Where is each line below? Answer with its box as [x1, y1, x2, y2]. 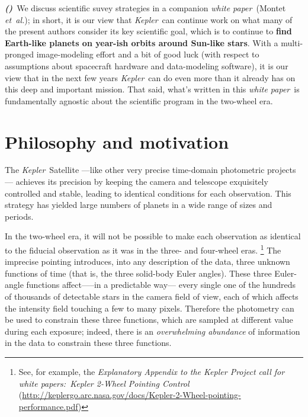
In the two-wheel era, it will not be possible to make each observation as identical [5, 230, 301, 242]
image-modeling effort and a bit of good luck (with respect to [36, 48, 259, 60]
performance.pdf [18, 400, 78, 412]
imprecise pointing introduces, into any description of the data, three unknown [5, 255, 290, 268]
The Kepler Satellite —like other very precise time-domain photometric [5, 163, 265, 176]
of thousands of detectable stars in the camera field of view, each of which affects [5, 290, 299, 303]
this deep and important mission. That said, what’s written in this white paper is [5, 83, 300, 95]
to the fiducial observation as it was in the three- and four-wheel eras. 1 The [5, 242, 281, 256]
